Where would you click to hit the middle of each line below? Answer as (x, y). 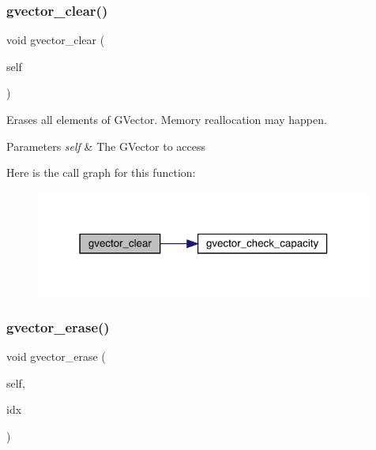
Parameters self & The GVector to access (106, 146)
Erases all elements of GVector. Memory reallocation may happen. (167, 119)
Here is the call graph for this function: (101, 172)
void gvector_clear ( (56, 40)
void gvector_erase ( (56, 356)
